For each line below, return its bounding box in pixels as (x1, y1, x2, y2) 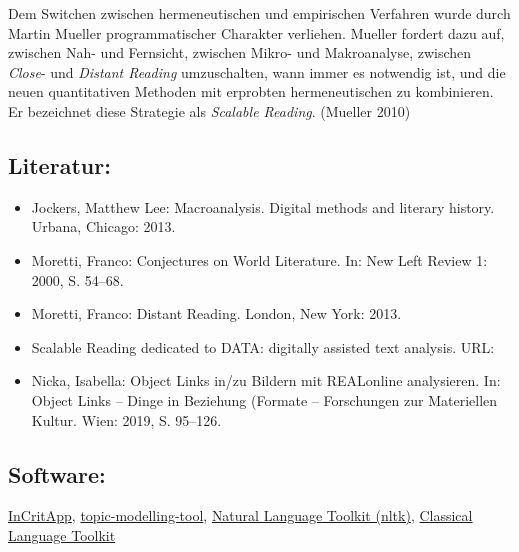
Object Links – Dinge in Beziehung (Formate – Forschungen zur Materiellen (31, 389, 498, 410)
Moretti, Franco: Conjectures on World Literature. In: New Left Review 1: (31, 249, 488, 270)
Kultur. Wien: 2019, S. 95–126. (31, 409, 222, 430)
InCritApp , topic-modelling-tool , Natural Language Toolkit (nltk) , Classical (8, 505, 473, 526)
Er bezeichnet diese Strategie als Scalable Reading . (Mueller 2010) (8, 100, 411, 121)
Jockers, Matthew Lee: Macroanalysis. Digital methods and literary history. (31, 196, 495, 217)
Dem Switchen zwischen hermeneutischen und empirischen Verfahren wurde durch (8, 3, 511, 23)
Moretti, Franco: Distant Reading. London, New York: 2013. (31, 303, 402, 324)
